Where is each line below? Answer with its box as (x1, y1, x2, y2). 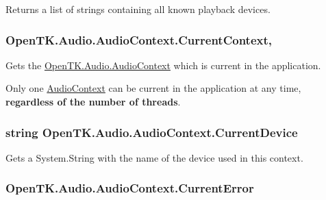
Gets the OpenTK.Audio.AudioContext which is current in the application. (5, 58, 321, 72)
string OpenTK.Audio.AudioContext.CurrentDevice (5, 123, 298, 140)
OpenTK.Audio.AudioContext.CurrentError (5, 179, 254, 197)
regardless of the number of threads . (5, 95, 181, 108)
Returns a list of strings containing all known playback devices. (5, 2, 271, 16)
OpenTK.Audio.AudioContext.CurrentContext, (5, 31, 272, 48)
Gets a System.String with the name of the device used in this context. (5, 150, 303, 164)
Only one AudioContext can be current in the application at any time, (5, 81, 301, 95)
